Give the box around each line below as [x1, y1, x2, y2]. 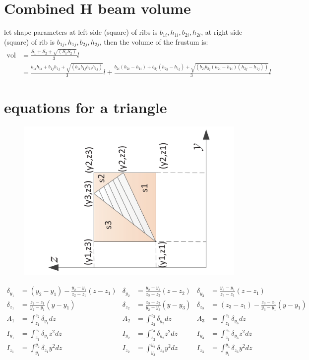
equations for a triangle [4, 97, 167, 118]
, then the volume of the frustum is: [99, 36, 208, 47]
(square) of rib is [4, 36, 55, 47]
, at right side [201, 27, 243, 37]
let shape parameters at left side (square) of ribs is [4, 27, 158, 37]
